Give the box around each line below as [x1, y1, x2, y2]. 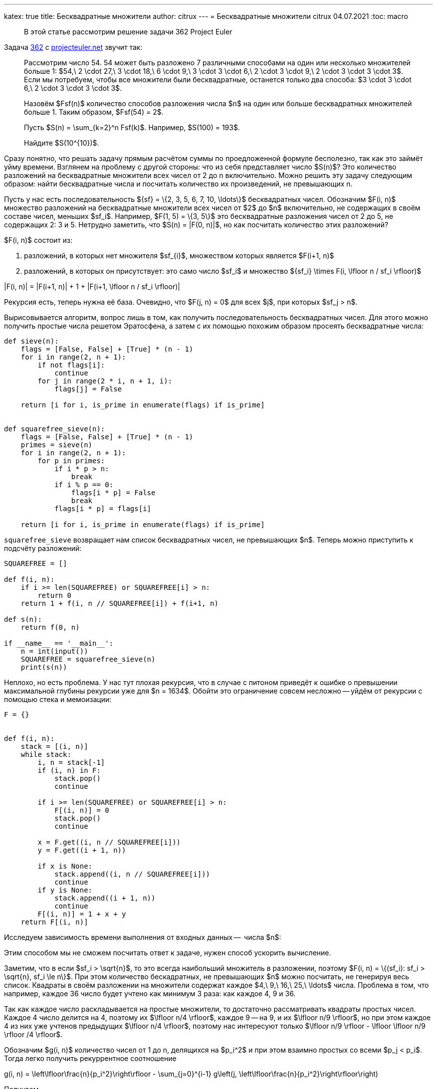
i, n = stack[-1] [37, 758, 105, 766]
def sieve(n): [4, 337, 59, 345]
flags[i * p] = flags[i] [54, 505, 152, 513]
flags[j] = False [54, 385, 122, 393]
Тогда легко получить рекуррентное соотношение [4, 1054, 177, 1063]
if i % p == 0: [54, 481, 114, 489]
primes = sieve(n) [20, 441, 93, 449]
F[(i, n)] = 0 [54, 806, 109, 814]
